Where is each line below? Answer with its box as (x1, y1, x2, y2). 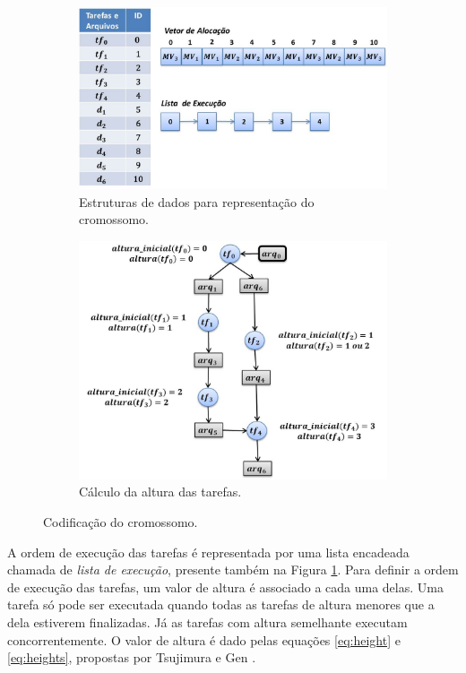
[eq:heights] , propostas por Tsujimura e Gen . (7, 648, 256, 667)
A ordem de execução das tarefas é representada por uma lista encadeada (7, 542, 410, 561)
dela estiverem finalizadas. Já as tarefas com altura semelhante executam (7, 612, 408, 631)
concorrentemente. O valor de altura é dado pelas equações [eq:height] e (7, 630, 401, 649)
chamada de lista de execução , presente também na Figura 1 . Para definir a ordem (7, 560, 459, 579)
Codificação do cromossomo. (43, 512, 198, 531)
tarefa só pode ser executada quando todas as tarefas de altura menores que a (7, 595, 435, 614)
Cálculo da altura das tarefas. (79, 482, 242, 501)
